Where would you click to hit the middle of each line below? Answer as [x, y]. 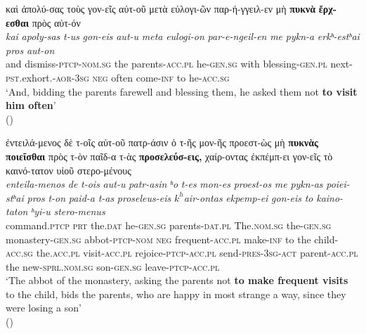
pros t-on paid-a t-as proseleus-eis [99, 197]
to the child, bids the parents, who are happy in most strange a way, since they [176, 294]
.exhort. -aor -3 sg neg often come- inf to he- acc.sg [124, 77]
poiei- [338, 184]
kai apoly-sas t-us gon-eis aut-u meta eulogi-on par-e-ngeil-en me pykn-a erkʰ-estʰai [183, 36]
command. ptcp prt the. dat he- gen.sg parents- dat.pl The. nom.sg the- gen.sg [169, 225]
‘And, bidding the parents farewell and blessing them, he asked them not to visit [182, 91]
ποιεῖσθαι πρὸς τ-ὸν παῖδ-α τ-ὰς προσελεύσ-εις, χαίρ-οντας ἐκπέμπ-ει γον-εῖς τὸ [169, 156]
